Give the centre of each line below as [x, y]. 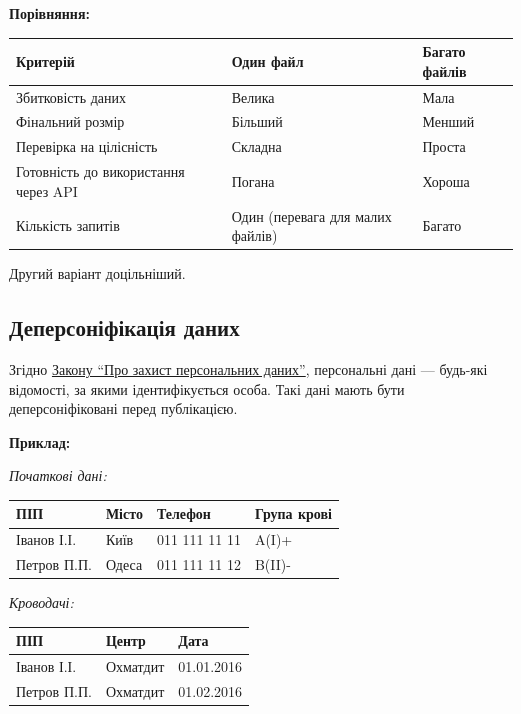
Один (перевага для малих [311, 215]
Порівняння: [49, 13]
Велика [253, 96]
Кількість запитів [68, 225]
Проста [444, 146]
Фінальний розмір [70, 121]
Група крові [293, 513]
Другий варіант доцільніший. [97, 273]
